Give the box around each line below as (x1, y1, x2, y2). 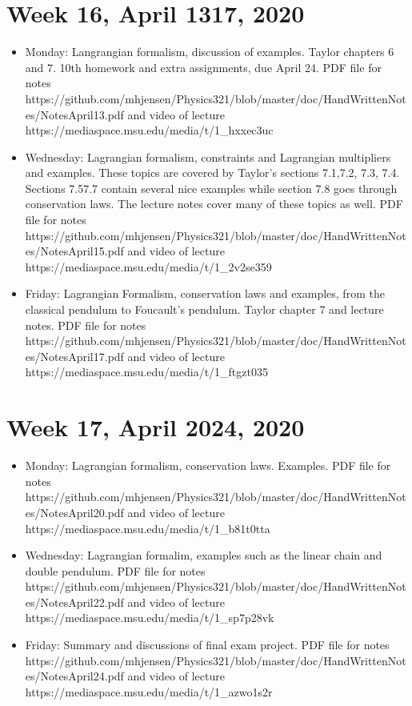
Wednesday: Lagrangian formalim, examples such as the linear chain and (25, 547, 382, 564)
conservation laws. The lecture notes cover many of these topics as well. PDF (25, 195, 403, 212)
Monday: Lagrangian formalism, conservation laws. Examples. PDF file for (25, 457, 391, 474)
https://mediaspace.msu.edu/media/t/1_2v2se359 (25, 258, 272, 275)
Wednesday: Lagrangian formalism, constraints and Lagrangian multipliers (25, 148, 391, 165)
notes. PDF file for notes (25, 316, 146, 333)
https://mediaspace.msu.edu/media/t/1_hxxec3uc (25, 122, 274, 138)
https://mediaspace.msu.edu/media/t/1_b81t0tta (25, 519, 270, 536)
